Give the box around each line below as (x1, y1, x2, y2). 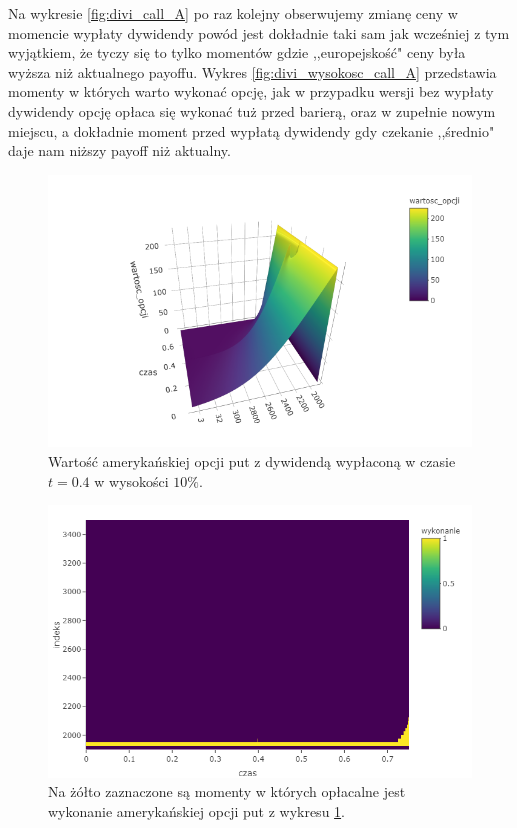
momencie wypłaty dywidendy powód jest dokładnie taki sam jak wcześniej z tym (8, 22, 510, 43)
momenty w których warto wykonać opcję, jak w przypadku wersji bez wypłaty (8, 81, 494, 102)
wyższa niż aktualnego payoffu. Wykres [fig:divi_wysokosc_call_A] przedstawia (8, 61, 497, 82)
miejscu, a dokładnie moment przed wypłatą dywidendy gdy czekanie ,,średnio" (8, 120, 495, 141)
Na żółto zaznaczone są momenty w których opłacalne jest (48, 781, 406, 802)
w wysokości (94, 470, 169, 491)
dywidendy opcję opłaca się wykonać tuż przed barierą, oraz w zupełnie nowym (8, 100, 496, 121)
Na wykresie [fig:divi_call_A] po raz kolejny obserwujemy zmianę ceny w (8, 3, 458, 23)
